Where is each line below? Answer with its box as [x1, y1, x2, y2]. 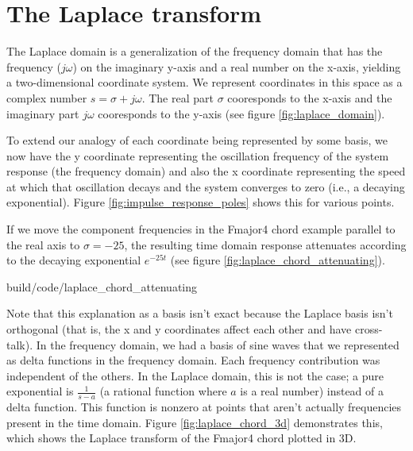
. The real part [141, 89, 214, 106]
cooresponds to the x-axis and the [227, 89, 392, 106]
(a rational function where [99, 383, 227, 399]
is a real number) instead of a [240, 383, 384, 399]
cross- [354, 321, 383, 337]
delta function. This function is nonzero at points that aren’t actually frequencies [6, 399, 402, 415]
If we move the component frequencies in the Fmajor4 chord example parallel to [6, 221, 396, 237]
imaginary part [6, 105, 79, 121]
